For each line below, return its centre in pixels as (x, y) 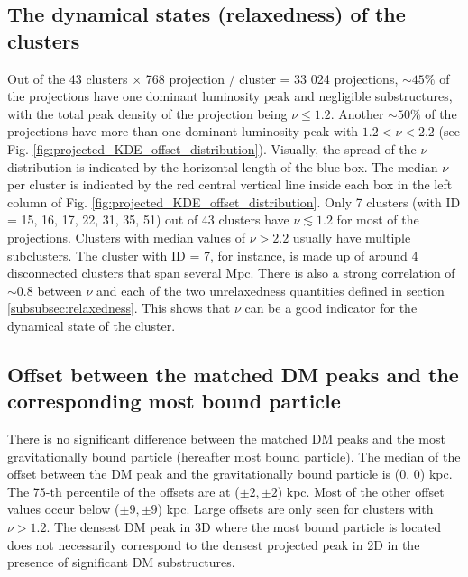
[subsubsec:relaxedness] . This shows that (119, 308)
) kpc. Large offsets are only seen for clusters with (295, 509)
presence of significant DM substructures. (121, 562)
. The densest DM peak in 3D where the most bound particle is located (243, 527)
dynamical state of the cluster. (92, 325)
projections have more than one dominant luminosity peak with (183, 131)
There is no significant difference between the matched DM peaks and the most (226, 439)
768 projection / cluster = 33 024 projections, (272, 78)
